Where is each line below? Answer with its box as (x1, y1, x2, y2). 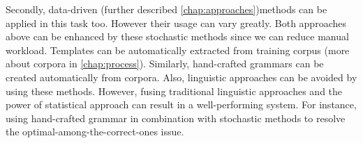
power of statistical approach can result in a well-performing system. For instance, (6, 97, 357, 112)
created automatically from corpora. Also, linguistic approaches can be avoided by (6, 69, 357, 84)
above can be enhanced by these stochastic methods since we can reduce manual (6, 29, 349, 44)
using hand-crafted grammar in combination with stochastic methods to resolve (6, 110, 346, 125)
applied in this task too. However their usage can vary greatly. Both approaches (6, 15, 346, 30)
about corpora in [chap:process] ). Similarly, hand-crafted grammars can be (6, 56, 324, 71)
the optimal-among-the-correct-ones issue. (6, 124, 184, 139)
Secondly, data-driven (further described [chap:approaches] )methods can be (6, 2, 327, 16)
